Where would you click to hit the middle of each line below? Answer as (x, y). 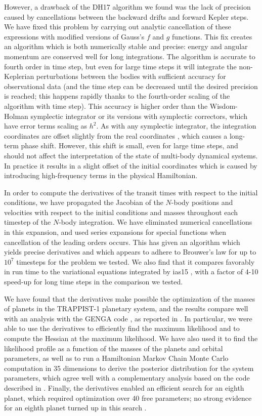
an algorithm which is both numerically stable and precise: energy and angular (126, 46)
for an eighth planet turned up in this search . (75, 408)
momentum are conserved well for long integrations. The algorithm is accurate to (130, 56)
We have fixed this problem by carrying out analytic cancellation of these (118, 27)
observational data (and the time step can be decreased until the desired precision (131, 86)
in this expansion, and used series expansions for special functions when (115, 232)
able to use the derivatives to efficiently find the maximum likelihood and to (122, 328)
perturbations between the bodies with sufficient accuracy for (131, 76)
